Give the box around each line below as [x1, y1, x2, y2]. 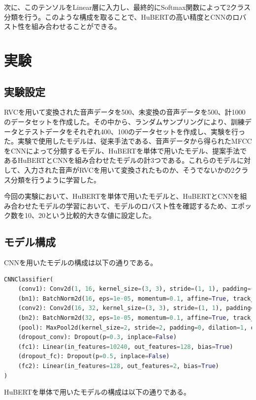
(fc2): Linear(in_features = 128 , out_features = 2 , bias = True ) [18, 363, 219, 370]
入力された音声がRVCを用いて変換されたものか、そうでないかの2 [24, 164, 235, 175]
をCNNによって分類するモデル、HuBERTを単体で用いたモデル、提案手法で [4, 145, 247, 155]
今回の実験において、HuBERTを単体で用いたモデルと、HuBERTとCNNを [4, 191, 240, 201]
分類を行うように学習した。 [10, 174, 100, 185]
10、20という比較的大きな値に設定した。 [24, 210, 156, 220]
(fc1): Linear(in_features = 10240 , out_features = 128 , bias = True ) [18, 343, 233, 350]
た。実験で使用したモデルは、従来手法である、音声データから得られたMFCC [4, 136, 252, 146]
